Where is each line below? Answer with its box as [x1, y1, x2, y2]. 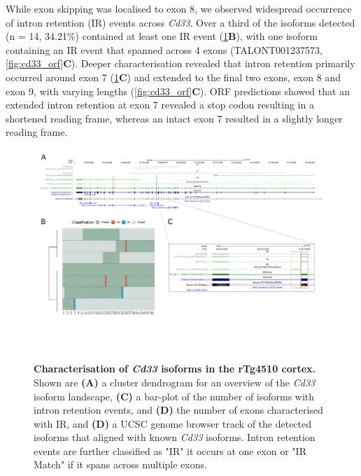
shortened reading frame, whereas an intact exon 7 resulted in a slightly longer [6, 111, 343, 125]
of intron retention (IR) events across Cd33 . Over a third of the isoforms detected [6, 15, 355, 29]
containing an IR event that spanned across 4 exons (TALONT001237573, [6, 42, 323, 57]
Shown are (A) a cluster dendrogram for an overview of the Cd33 [34, 374, 316, 389]
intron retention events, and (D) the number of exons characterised [34, 402, 323, 417]
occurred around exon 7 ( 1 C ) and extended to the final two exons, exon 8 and [6, 69, 341, 84]
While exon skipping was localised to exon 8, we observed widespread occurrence [6, 1, 352, 15]
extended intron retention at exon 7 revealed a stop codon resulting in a [6, 97, 314, 112]
